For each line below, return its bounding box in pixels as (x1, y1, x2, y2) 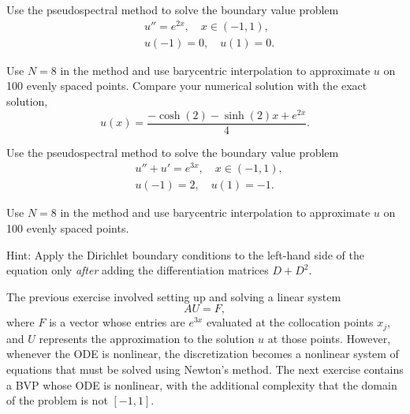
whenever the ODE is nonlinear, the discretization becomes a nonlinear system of (6, 345, 399, 362)
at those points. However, (267, 330, 391, 346)
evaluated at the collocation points (206, 314, 374, 330)
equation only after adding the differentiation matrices (6, 262, 269, 278)
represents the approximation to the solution (39, 330, 255, 346)
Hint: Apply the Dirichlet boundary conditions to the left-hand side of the (6, 246, 364, 263)
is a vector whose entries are (49, 314, 185, 330)
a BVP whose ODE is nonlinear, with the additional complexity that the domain (6, 376, 397, 393)
